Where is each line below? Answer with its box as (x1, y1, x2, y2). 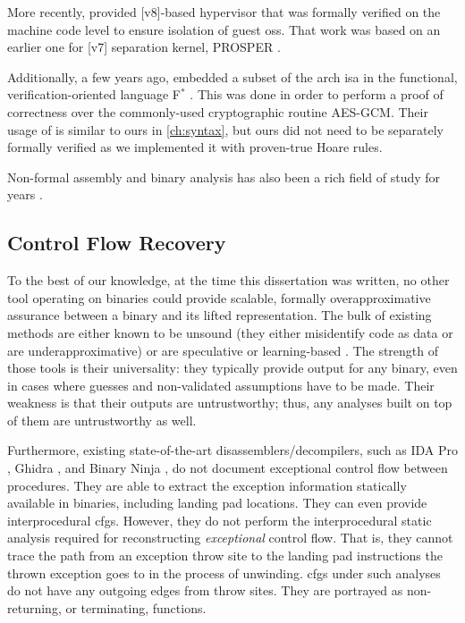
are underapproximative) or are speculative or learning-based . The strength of (7, 341, 439, 359)
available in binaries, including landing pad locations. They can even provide (7, 493, 427, 512)
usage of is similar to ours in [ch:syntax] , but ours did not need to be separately (7, 120, 444, 139)
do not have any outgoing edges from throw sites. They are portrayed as (7, 581, 403, 600)
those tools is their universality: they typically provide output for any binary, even (7, 358, 458, 377)
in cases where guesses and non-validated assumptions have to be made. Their (7, 375, 435, 394)
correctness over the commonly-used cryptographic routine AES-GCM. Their (7, 102, 428, 121)
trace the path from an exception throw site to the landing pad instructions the (7, 546, 443, 565)
